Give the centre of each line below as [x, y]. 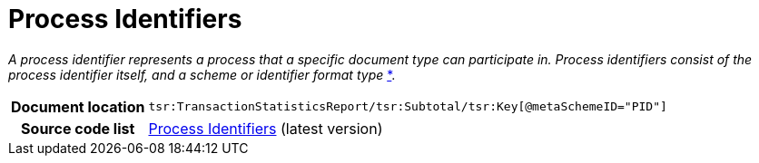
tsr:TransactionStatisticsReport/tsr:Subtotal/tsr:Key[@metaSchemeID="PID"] [408, 107]
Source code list [78, 128]
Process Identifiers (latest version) [266, 128]
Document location [78, 106]
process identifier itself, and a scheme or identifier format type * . [202, 74]
